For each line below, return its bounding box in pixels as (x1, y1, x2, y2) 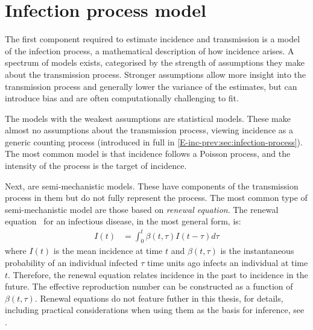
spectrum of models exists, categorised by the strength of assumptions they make (5, 56, 305, 69)
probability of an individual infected (5, 256, 138, 268)
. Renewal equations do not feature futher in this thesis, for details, (34, 291, 283, 304)
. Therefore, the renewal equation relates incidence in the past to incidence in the (8, 268, 308, 281)
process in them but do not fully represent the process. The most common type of (5, 191, 308, 204)
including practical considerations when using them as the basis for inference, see (5, 303, 305, 316)
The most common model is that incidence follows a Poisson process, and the (5, 147, 291, 160)
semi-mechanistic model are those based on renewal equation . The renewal (5, 203, 279, 215)
